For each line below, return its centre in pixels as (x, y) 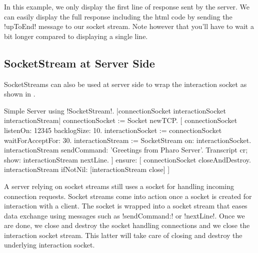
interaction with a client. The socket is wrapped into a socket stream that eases (126, 206)
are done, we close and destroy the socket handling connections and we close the (127, 225)
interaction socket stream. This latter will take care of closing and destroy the (123, 235)
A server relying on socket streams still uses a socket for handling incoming (119, 186)
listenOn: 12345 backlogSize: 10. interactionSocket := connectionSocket (113, 130)
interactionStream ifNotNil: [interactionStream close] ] (87, 169)
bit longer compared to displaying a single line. (76, 36)
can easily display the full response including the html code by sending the (118, 16)
